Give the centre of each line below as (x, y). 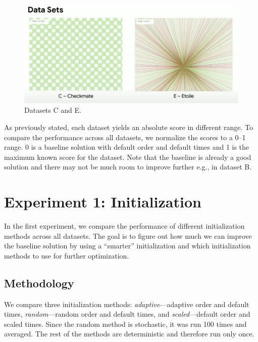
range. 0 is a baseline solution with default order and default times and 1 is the (127, 147)
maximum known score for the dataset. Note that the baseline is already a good (128, 157)
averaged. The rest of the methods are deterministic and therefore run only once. (129, 334)
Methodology (39, 283)
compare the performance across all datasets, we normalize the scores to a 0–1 (125, 137)
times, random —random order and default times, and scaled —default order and (127, 314)
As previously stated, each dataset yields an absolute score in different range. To (128, 127)
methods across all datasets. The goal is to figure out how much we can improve (128, 236)
